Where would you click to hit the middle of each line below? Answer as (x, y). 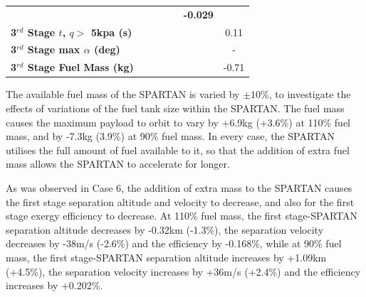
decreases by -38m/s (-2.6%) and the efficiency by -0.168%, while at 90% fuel (174, 243)
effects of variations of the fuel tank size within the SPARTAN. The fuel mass (175, 108)
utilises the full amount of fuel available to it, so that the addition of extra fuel (178, 150)
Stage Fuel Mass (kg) (80, 67)
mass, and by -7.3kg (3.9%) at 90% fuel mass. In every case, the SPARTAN (170, 136)
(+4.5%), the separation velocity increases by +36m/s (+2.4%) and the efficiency (183, 271)
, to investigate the (310, 94)
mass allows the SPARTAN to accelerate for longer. (118, 164)
